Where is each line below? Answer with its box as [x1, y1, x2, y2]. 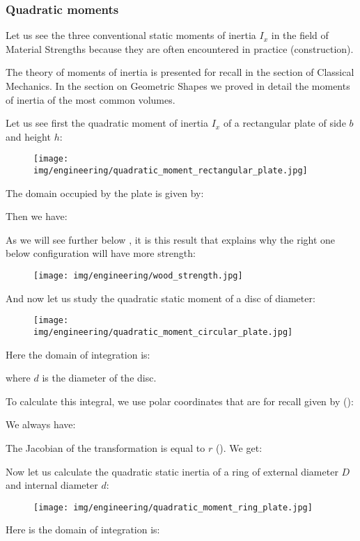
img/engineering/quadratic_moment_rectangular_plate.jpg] [33, 166, 308, 176]
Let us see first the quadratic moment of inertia [6, 116, 209, 130]
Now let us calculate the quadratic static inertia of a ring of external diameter [6, 464, 338, 478]
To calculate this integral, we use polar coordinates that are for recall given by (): [6, 393, 354, 408]
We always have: [6, 417, 76, 432]
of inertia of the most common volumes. [6, 92, 175, 107]
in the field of [271, 28, 329, 42]
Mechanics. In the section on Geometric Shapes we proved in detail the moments [6, 79, 350, 93]
